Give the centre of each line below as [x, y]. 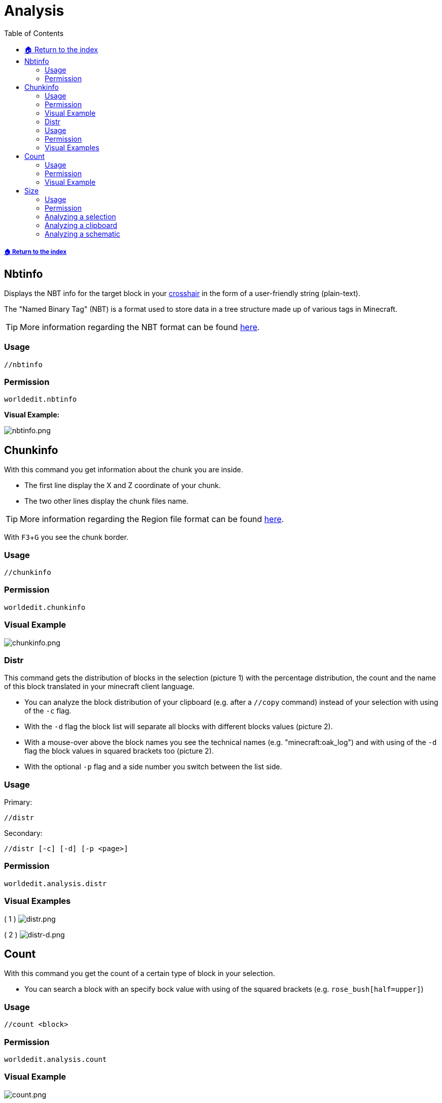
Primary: [18, 802]
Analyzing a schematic [82, 234]
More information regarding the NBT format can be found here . [140, 327]
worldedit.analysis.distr [56, 883]
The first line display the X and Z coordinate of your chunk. [123, 485]
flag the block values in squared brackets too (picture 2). [119, 751]
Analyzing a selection [80, 216]
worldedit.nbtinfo [41, 399]
